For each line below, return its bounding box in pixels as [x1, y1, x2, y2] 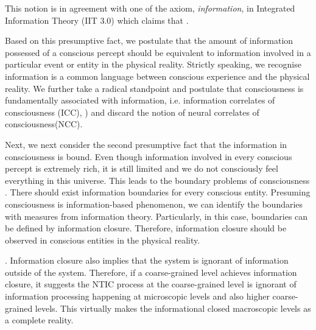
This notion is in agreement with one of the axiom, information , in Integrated [5, 2, 295, 14]
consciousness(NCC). [5, 118, 83, 130]
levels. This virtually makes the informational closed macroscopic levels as [35, 301, 311, 314]
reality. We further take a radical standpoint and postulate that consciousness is [5, 82, 304, 94]
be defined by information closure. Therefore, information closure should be [5, 222, 287, 234]
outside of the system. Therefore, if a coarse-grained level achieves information [5, 265, 297, 278]
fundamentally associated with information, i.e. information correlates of [5, 94, 275, 107]
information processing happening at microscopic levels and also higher [5, 290, 270, 303]
